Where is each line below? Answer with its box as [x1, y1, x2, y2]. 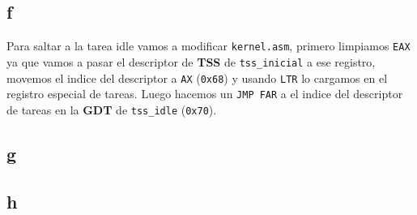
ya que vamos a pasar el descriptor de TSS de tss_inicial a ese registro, [6, 53, 376, 70]
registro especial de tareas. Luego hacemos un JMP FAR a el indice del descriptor [6, 85, 403, 102]
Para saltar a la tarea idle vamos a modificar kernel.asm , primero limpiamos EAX [6, 37, 411, 54]
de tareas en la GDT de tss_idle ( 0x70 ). [6, 101, 217, 118]
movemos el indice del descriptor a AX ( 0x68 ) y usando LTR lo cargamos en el [6, 69, 388, 86]
